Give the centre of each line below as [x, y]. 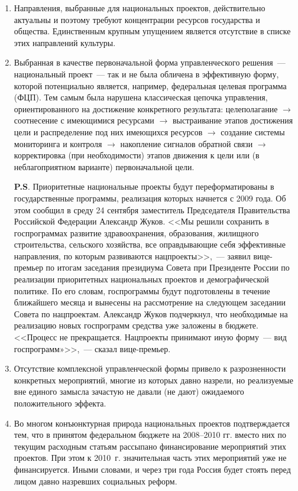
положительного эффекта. [60, 403]
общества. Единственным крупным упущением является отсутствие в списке [152, 31]
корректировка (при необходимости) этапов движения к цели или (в [137, 155]
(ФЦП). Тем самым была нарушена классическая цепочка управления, [141, 97]
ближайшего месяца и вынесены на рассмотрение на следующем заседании [150, 302]
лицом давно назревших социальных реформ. [95, 481]
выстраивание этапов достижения [233, 120]
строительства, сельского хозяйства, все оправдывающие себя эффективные [150, 244]
